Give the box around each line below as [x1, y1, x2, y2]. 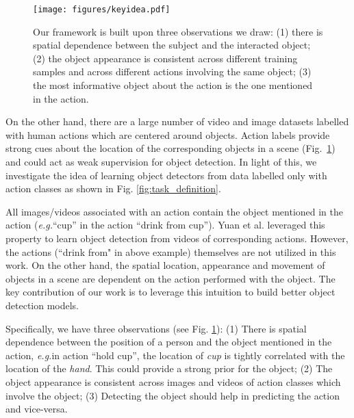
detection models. [5, 298, 79, 312]
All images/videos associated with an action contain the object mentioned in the [5, 204, 344, 218]
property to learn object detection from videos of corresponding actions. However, [5, 231, 349, 245]
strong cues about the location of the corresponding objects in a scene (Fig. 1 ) [5, 141, 336, 155]
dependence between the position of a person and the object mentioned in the [5, 335, 332, 349]
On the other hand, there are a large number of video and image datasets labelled [5, 114, 349, 129]
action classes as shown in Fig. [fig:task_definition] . [5, 181, 221, 196]
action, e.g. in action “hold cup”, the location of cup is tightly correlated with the [5, 348, 345, 362]
